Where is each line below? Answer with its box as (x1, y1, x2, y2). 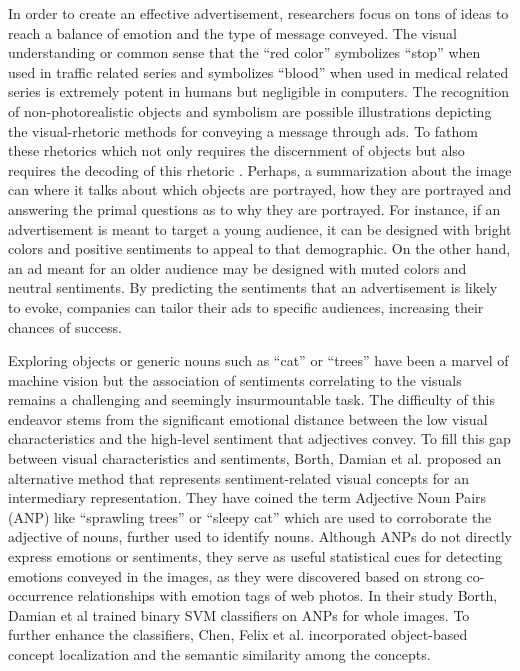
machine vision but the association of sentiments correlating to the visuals (8, 369, 462, 390)
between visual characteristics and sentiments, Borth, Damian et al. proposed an (8, 448, 502, 469)
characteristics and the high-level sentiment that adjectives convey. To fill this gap (8, 428, 511, 449)
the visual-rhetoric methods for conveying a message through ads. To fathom (8, 120, 478, 141)
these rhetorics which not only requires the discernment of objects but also (8, 140, 465, 161)
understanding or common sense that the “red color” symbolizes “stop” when (8, 42, 481, 63)
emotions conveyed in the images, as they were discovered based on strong (8, 565, 462, 586)
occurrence (8, 585, 74, 606)
